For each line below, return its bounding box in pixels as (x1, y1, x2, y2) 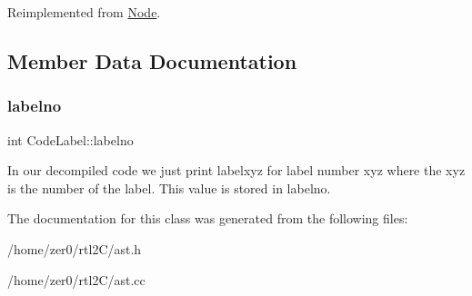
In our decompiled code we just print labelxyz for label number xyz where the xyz (7, 161, 466, 180)
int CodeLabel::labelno (7, 130, 134, 149)
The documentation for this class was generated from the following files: (7, 209, 408, 228)
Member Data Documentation (7, 46, 297, 74)
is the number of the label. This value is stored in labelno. (7, 178, 331, 197)
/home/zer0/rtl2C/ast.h (7, 239, 142, 258)
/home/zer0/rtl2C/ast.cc (7, 270, 146, 289)
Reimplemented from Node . (7, 3, 161, 21)
